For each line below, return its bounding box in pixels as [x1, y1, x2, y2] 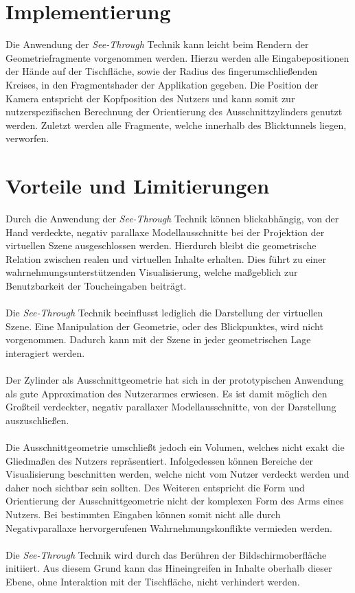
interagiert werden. [5, 345, 85, 360]
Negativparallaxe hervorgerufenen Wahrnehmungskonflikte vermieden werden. [5, 520, 333, 535]
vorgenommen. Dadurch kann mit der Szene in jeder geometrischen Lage [5, 332, 311, 347]
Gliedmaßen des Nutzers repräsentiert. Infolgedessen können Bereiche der [5, 453, 314, 467]
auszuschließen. [5, 412, 69, 427]
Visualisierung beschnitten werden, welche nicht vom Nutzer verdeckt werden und [5, 467, 350, 481]
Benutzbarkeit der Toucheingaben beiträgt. [5, 278, 187, 292]
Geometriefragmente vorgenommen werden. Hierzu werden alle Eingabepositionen [5, 50, 350, 65]
